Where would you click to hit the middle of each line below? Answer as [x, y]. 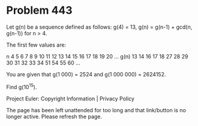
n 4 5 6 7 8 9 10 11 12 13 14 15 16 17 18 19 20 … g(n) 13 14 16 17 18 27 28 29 [97, 56]
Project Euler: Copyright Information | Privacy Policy [70, 99]
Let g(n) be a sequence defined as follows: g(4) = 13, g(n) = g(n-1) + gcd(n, [99, 27]
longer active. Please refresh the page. [54, 116]
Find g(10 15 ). [22, 86]
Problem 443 [40, 10]
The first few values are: [36, 45]
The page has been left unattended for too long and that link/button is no [96, 110]
